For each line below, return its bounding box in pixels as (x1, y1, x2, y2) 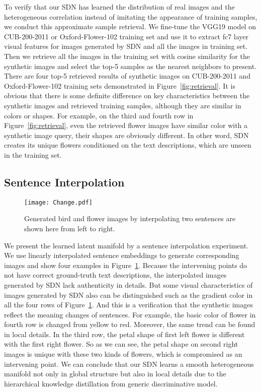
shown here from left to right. (24, 223, 115, 233)
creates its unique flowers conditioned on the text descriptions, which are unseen (4, 140, 251, 150)
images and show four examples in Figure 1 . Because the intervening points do (4, 259, 247, 270)
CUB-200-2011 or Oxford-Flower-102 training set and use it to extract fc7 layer (4, 31, 249, 41)
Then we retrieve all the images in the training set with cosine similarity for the (4, 50, 250, 61)
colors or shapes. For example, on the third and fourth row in (4, 110, 194, 120)
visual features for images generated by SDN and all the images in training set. (4, 41, 248, 51)
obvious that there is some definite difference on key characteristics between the (4, 90, 250, 101)
